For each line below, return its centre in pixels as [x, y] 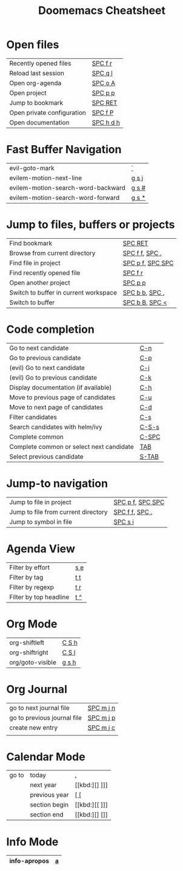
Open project [28, 93]
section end [47, 815]
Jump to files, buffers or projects [91, 225]
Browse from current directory [52, 253]
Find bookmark [31, 243]
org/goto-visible [33, 662]
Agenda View [41, 549]
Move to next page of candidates [56, 407]
